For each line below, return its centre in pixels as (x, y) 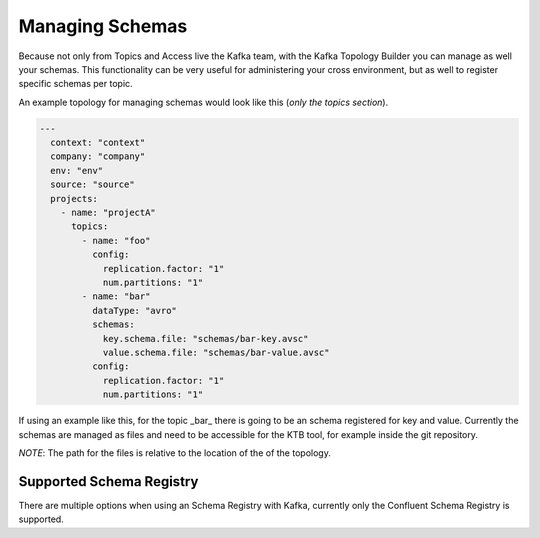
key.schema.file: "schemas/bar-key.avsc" (205, 338)
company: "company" (98, 156)
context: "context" (98, 143)
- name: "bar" (116, 296)
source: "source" (92, 184)
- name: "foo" (116, 240)
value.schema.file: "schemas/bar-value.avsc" (216, 352)
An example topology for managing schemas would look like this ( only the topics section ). (203, 102)
